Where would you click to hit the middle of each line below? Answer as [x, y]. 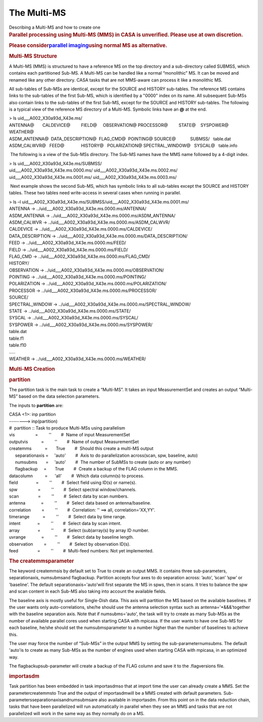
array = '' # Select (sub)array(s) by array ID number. [79, 530]
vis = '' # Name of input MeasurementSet [69, 435]
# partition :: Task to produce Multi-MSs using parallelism [67, 428]
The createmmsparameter [41, 561]
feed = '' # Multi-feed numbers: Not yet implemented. [81, 551]
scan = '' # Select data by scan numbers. [69, 496]
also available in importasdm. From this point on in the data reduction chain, [174, 700]
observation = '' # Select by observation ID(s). [70, 544]
